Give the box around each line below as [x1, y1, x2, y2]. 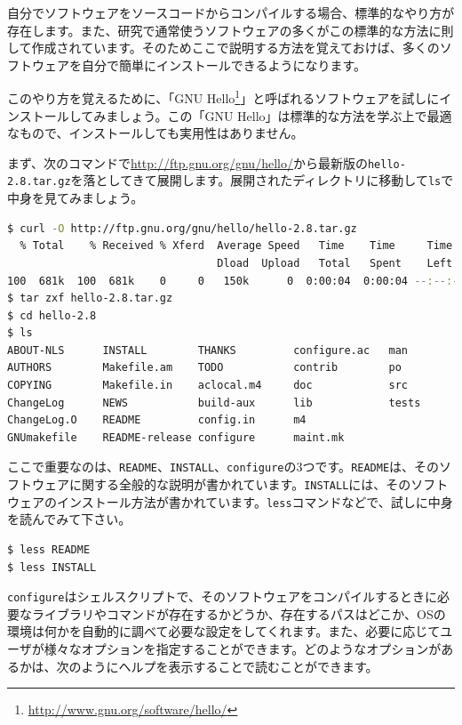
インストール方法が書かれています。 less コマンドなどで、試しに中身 [56, 492, 453, 511]
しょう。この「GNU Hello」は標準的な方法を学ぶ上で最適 [118, 106, 452, 125]
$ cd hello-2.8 [7, 309, 97, 322]
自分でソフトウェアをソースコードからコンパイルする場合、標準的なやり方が [7, 4, 455, 21]
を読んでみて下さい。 [7, 510, 131, 528]
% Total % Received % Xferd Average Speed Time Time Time [20, 239, 453, 253]
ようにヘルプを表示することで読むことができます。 [81, 657, 378, 675]
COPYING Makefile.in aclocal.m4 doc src [7, 379, 409, 392]
